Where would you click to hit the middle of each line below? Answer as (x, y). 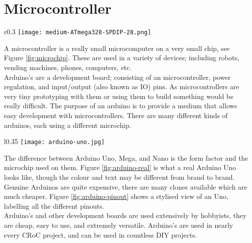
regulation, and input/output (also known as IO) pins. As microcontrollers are (122, 86)
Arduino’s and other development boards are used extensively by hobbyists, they (125, 215)
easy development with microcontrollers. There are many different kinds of (116, 115)
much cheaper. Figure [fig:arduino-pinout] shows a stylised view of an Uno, (116, 196)
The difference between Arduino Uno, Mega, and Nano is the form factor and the (126, 158)
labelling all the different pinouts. (54, 206)
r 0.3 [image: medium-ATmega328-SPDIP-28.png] (78, 32)
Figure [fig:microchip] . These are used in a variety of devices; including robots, (122, 58)
